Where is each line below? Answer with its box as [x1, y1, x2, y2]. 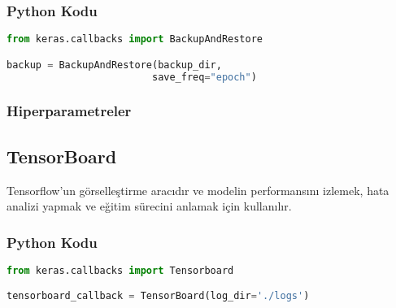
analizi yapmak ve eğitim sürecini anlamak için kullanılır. [7, 197, 292, 215]
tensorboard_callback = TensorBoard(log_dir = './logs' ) [7, 290, 310, 302]
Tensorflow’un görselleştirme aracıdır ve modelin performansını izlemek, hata [7, 181, 389, 198]
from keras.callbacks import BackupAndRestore [7, 33, 263, 46]
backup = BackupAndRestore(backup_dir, [7, 59, 222, 71]
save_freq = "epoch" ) [151, 71, 257, 83]
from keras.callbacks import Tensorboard [7, 264, 234, 276]
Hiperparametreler [7, 101, 132, 121]
